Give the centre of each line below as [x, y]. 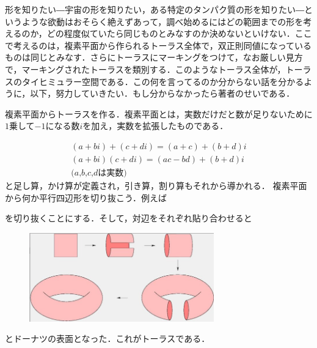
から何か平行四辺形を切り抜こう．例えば [86, 197]
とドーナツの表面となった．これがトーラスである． [107, 339]
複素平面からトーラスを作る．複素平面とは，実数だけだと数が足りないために [159, 113]
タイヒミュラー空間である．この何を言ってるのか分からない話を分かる [163, 81]
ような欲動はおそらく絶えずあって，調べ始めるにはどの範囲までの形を [162, 21]
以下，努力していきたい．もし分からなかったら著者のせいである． [162, 93]
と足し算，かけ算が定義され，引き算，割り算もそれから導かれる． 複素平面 [156, 186]
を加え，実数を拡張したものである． [155, 126]
